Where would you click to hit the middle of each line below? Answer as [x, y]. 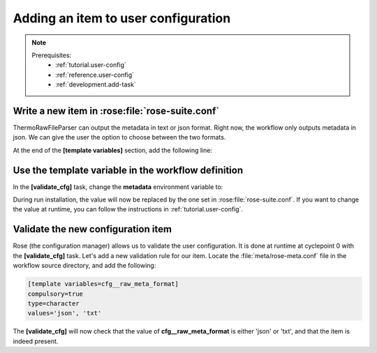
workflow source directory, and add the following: [84, 266]
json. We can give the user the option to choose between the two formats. [119, 137]
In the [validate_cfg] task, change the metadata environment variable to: [118, 187]
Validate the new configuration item [93, 229]
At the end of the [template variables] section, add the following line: [113, 150]
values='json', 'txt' [65, 313]
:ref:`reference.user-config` [95, 75]
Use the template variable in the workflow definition [128, 170]
